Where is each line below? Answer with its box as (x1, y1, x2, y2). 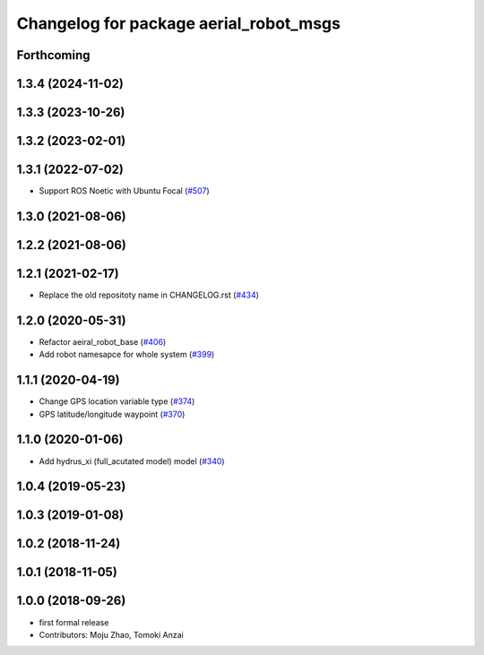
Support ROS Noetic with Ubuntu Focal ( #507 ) (39, 185, 210, 196)
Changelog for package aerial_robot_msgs (16, 13, 341, 33)
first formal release (39, 616, 109, 627)
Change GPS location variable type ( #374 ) (39, 396, 195, 407)
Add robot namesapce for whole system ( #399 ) (39, 349, 215, 360)
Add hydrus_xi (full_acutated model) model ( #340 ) (39, 455, 225, 466)
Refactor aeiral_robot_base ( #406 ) (39, 336, 167, 347)
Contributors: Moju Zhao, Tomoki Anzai (39, 629, 184, 640)
